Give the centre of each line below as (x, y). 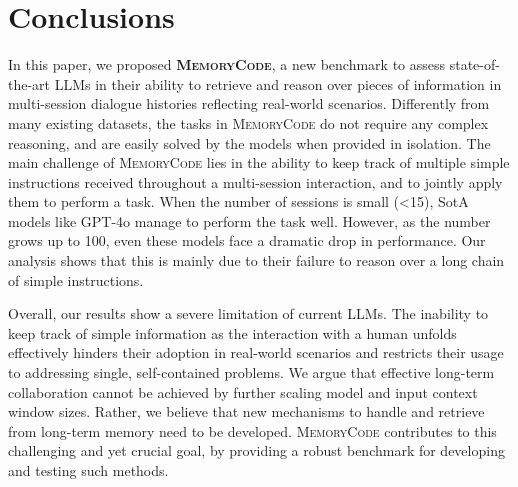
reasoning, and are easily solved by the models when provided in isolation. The (249, 142)
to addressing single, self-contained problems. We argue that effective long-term (251, 372)
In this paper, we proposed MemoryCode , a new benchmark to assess (227, 64)
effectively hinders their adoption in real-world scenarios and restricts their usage (256, 352)
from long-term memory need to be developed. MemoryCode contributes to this (252, 430)
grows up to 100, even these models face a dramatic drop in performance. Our (247, 240)
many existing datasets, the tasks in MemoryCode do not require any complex (248, 122)
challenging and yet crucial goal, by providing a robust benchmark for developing (256, 450)
